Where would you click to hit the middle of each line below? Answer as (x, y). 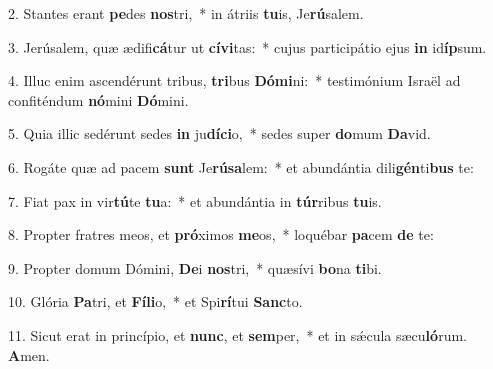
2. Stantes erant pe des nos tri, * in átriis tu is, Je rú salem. (186, 13)
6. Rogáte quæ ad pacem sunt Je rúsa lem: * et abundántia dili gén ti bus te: (241, 166)
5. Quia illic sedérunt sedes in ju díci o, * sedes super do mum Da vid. (219, 133)
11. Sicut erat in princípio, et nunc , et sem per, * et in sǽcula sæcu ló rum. (237, 334)
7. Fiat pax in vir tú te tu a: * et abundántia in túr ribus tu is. (195, 200)
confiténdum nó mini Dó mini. (98, 99)
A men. (29, 354)
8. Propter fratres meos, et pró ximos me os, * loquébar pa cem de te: (221, 234)
